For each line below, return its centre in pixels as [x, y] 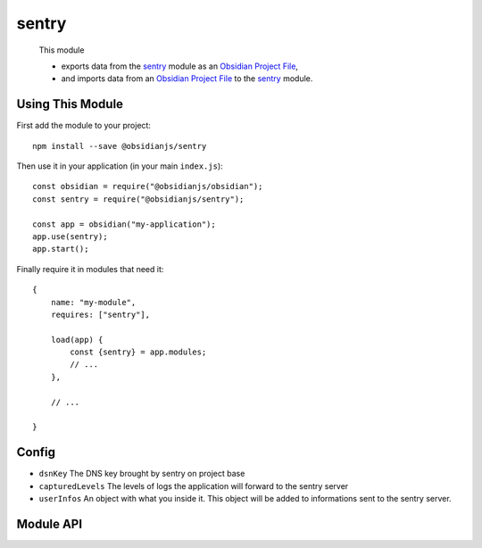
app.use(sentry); [70, 236]
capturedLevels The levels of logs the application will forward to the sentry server [194, 486]
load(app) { [77, 340]
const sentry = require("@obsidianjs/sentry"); [138, 199]
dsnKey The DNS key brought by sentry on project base [142, 474]
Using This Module [70, 104]
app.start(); [61, 249]
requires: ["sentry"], [100, 314]
